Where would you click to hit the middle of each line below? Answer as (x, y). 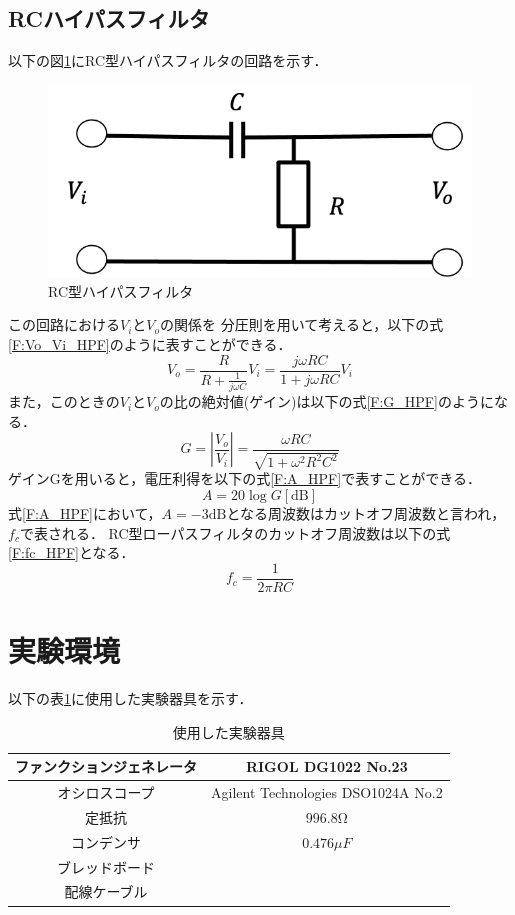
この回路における (64, 324)
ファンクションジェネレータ (106, 766)
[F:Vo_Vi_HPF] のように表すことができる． (150, 343)
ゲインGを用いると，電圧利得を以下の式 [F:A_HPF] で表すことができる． (244, 478)
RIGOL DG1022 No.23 (326, 766)
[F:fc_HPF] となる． (71, 552)
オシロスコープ (106, 792)
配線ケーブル (106, 891)
